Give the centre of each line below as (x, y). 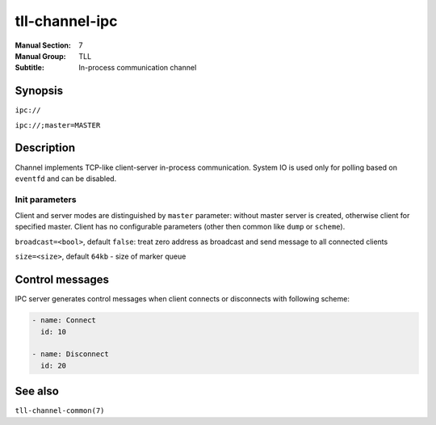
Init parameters (46, 200)
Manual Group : (40, 56)
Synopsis (39, 91)
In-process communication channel (138, 68)
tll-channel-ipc (66, 21)
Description (45, 148)
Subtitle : (29, 68)
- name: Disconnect (70, 354)
